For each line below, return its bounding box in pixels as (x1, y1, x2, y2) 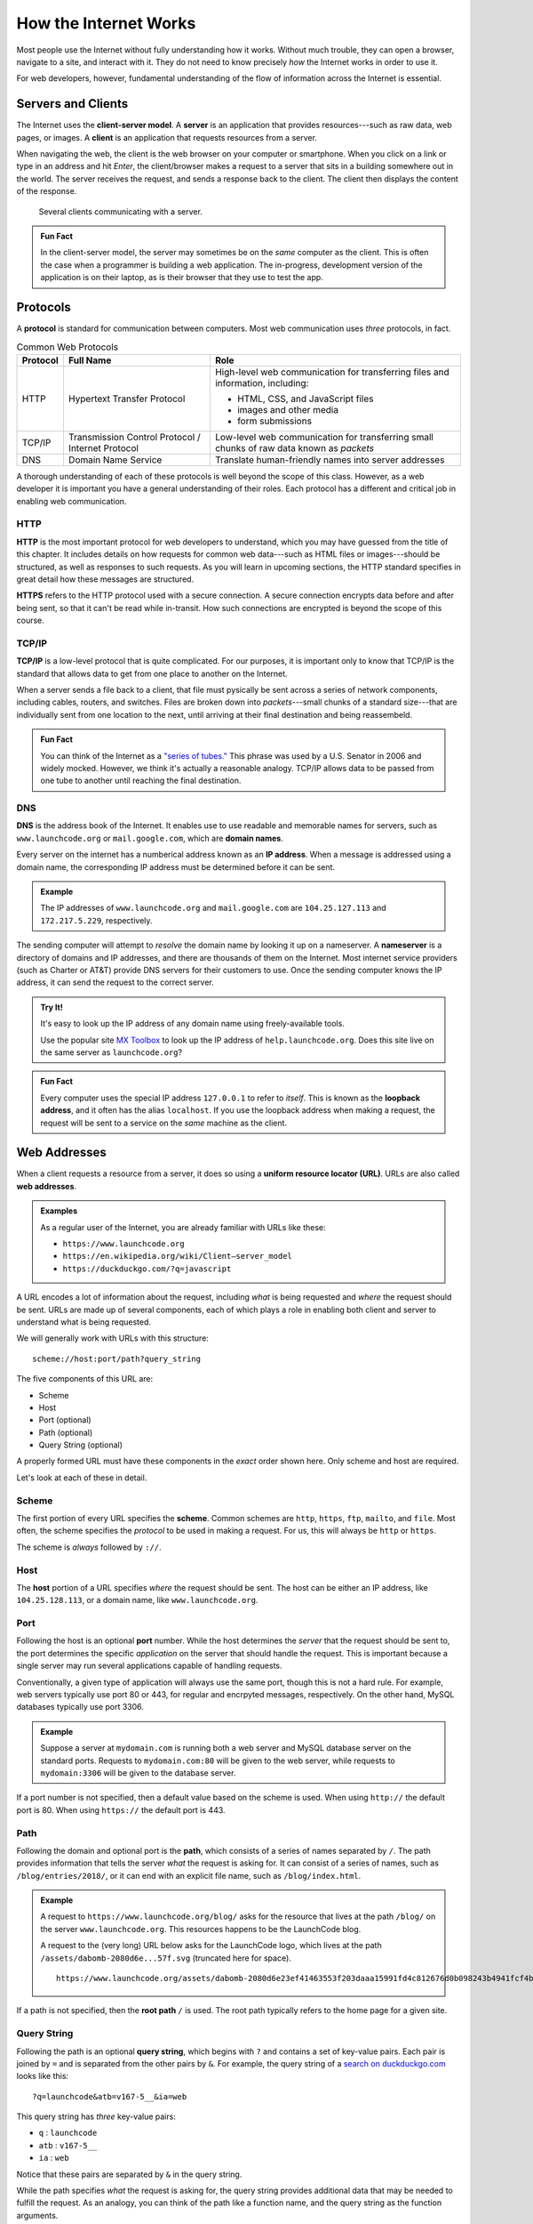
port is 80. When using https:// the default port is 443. (16, 1804, 226, 1815)
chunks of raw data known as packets (214, 441, 375, 454)
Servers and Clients (16, 96, 129, 111)
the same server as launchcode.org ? (40, 1046, 182, 1058)
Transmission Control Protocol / (68, 431, 201, 443)
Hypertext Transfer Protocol (68, 392, 186, 405)
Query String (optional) (38, 1439, 123, 1450)
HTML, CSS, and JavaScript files (236, 392, 374, 405)
